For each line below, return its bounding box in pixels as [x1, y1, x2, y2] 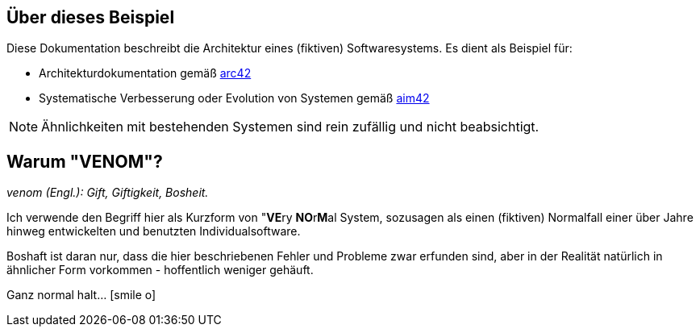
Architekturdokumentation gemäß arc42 [39, 66, 252, 81]
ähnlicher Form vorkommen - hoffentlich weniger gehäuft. [6, 263, 314, 277]
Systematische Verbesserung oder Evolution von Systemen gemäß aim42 [39, 91, 430, 106]
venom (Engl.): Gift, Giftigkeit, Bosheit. [6, 185, 209, 200]
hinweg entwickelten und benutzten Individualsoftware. [6, 224, 301, 239]
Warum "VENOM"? [6, 151, 163, 172]
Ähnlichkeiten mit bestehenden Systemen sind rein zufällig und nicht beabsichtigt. [41, 119, 540, 135]
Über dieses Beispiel [6, 7, 175, 27]
